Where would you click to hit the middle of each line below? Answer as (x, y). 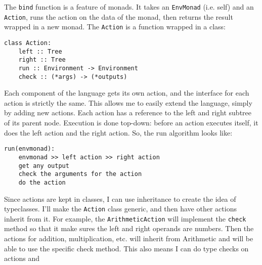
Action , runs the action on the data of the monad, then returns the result (119, 16)
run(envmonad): (30, 149)
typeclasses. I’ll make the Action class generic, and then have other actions (120, 209)
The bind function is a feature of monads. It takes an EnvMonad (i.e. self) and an (129, 7)
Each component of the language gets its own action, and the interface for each (127, 93)
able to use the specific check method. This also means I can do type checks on (126, 248)
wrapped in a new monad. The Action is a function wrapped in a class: (115, 27)
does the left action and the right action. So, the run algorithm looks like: (118, 132)
